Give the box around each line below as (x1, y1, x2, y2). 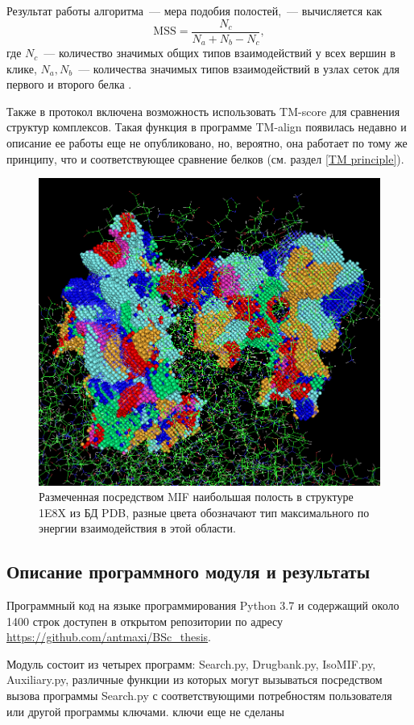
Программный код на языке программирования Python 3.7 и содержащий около (6, 597, 400, 614)
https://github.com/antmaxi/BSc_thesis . (6, 628, 212, 645)
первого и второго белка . (6, 76, 132, 93)
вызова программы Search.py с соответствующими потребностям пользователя (6, 687, 392, 704)
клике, (6, 60, 37, 77)
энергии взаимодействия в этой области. (39, 520, 236, 536)
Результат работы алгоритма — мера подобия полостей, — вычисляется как (6, 2, 383, 19)
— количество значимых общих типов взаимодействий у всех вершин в (43, 44, 395, 61)
